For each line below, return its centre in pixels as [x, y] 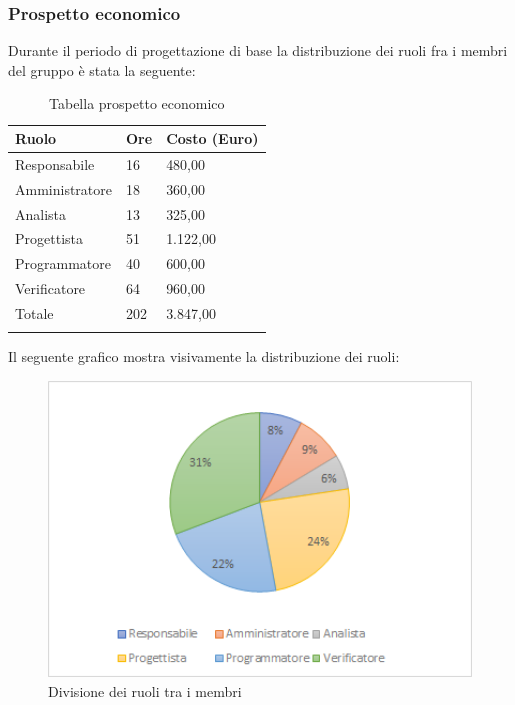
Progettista [49, 238]
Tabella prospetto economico [137, 103]
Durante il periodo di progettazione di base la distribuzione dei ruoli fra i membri [258, 50]
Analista [41, 213]
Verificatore [50, 288]
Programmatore [63, 263]
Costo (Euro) [212, 138]
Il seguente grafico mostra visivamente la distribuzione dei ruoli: [204, 356]
